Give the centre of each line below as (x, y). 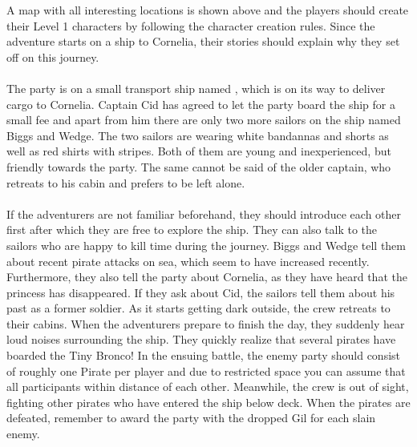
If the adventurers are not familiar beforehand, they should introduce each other (204, 213)
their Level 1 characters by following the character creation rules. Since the (191, 25)
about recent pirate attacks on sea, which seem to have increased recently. (188, 261)
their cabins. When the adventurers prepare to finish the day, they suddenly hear (206, 323)
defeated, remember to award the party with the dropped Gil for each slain (191, 418)
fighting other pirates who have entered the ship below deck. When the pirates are (208, 402)
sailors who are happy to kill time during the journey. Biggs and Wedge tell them (206, 245)
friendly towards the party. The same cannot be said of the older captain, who (199, 166)
